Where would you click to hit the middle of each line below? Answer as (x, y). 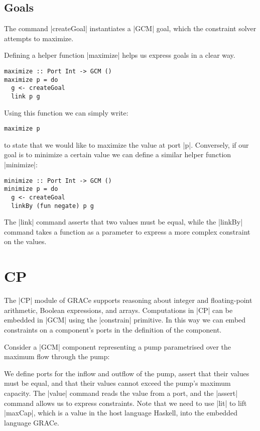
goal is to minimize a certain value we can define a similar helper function (118, 154)
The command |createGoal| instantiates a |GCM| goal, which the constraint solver (130, 28)
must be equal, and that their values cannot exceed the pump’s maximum (117, 383)
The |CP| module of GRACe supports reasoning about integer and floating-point (128, 300)
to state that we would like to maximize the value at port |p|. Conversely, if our (126, 144)
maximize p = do (31, 80)
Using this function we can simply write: (66, 112)
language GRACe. (32, 422)
